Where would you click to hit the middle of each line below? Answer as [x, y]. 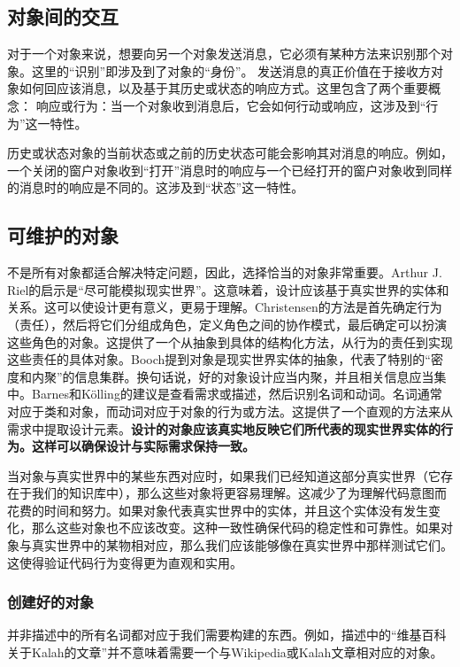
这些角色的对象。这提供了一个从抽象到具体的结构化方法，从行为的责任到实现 [230, 341]
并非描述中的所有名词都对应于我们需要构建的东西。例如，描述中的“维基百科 [227, 635]
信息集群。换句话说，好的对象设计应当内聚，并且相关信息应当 [254, 376]
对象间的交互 [63, 16]
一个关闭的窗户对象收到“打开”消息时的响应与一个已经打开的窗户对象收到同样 [230, 170]
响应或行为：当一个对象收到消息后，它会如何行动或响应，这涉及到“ [231, 105]
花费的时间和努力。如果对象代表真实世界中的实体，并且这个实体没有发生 [218, 510]
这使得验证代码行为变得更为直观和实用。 [125, 562]
